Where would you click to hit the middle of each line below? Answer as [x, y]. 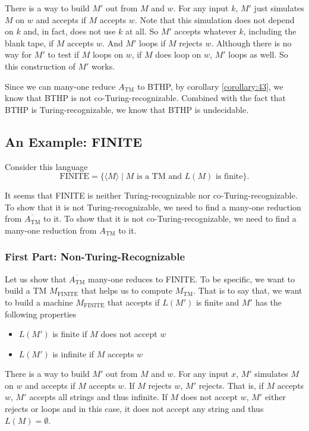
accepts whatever [205, 31]
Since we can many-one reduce [60, 86]
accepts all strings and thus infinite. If [98, 397]
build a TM [26, 290]
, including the [270, 31]
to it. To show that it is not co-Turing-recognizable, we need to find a [170, 218]
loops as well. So [258, 54]
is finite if [70, 334]
